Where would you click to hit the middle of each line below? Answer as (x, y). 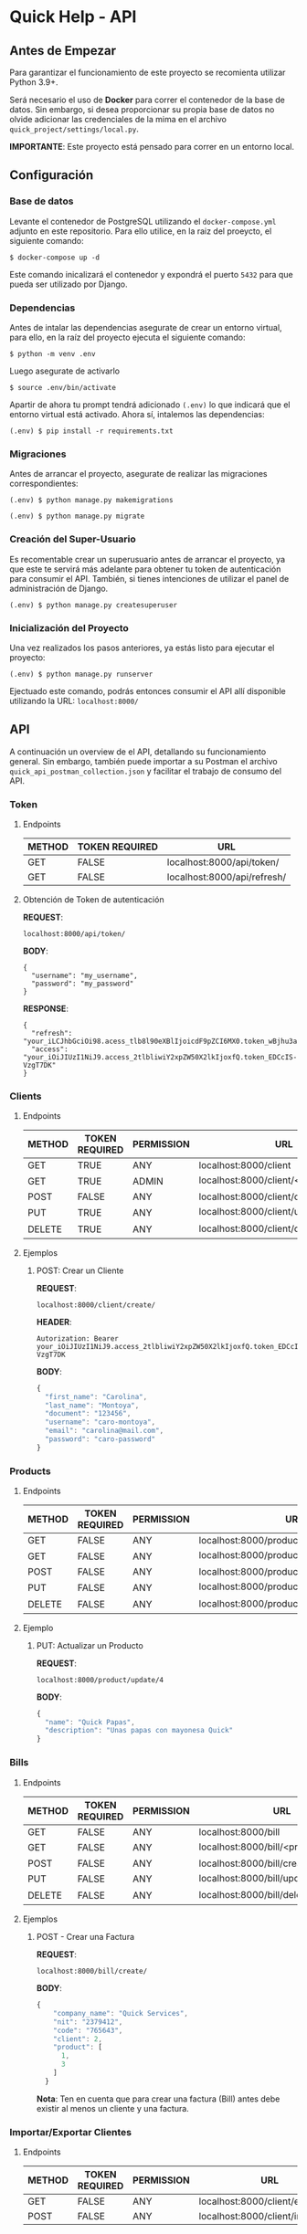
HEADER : (54, 1322)
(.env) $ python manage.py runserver (81, 674)
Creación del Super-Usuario (73, 539)
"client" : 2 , (78, 2039)
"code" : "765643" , (88, 2030)
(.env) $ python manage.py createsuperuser (94, 605)
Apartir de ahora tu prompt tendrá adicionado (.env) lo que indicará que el (150, 405)
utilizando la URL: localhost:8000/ (74, 701)
